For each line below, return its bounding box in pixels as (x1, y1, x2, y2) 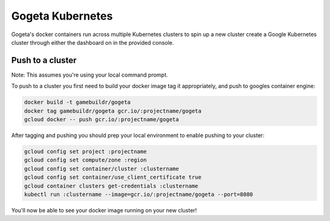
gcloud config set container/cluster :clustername (24, 165, 180, 172)
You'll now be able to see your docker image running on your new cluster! (11, 206, 197, 214)
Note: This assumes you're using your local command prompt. (11, 71, 168, 78)
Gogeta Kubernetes (11, 9, 113, 23)
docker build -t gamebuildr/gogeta (24, 99, 131, 106)
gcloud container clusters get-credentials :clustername (24, 182, 199, 189)
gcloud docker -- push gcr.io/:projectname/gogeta (24, 116, 180, 122)
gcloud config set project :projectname (24, 148, 147, 155)
